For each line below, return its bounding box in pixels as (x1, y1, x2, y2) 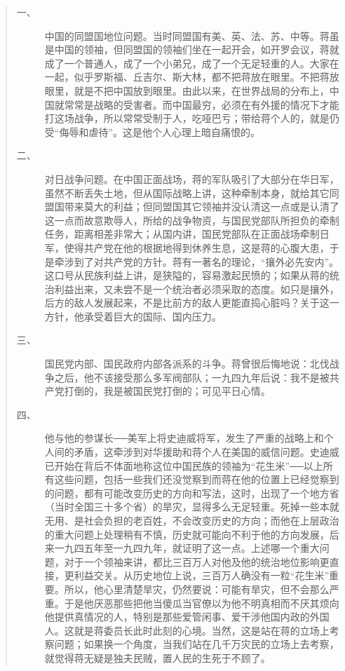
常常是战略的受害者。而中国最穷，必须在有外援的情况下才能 (64, 97, 339, 111)
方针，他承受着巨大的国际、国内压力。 (44, 309, 222, 323)
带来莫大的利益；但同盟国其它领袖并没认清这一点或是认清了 (64, 199, 339, 214)
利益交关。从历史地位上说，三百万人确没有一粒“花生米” (74, 568, 330, 583)
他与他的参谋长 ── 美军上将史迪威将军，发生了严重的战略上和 (44, 431, 324, 445)
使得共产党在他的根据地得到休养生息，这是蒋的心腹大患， (64, 240, 330, 255)
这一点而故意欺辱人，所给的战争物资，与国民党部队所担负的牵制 (44, 212, 339, 227)
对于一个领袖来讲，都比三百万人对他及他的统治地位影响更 (64, 554, 330, 569)
